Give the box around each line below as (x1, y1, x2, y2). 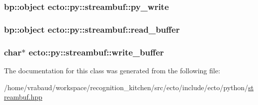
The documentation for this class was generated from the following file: (4, 65, 220, 75)
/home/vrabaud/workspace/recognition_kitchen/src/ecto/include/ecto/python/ (4, 82, 249, 92)
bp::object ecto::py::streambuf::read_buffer (4, 23, 180, 35)
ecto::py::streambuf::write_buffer (28, 46, 164, 58)
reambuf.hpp (4, 92, 43, 102)
